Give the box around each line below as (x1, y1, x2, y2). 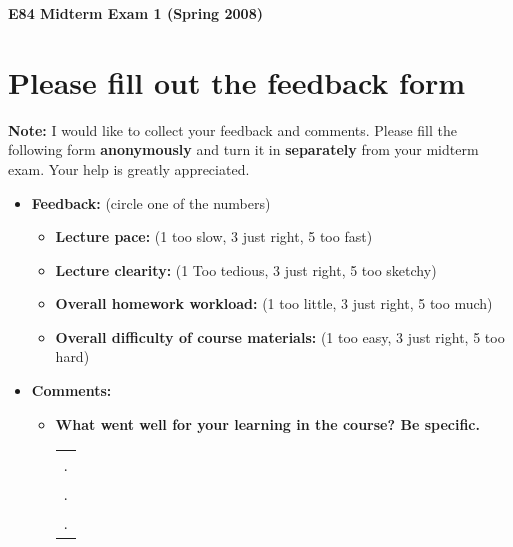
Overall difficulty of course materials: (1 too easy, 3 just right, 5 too (55, 326, 505, 347)
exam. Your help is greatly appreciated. (8, 158, 250, 179)
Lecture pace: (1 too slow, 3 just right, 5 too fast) (55, 226, 373, 247)
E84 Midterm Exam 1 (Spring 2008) (8, 3, 263, 23)
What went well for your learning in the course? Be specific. (55, 413, 480, 434)
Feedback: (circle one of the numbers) (31, 192, 271, 213)
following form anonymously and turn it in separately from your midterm (8, 139, 479, 160)
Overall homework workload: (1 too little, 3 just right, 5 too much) (55, 293, 493, 314)
